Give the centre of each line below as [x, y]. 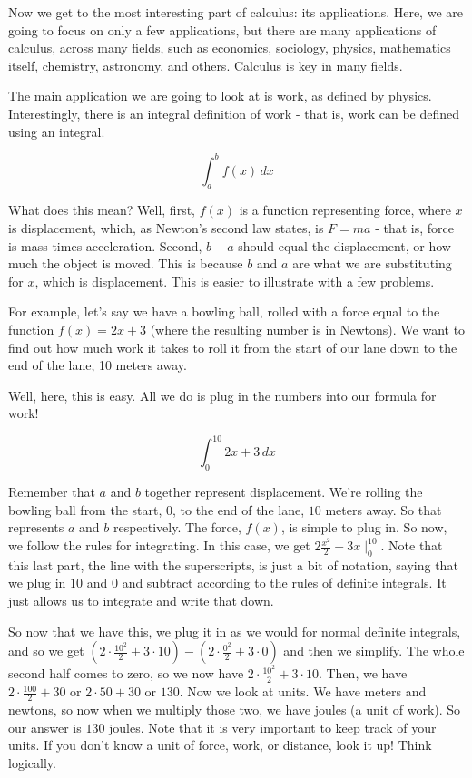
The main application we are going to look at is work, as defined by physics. [220, 96]
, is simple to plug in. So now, [364, 527]
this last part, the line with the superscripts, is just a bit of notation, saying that [233, 564]
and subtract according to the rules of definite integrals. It [284, 583]
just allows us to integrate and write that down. [141, 601]
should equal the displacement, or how [344, 245]
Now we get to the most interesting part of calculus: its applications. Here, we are [236, 12]
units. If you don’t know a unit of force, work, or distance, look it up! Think [220, 745]
